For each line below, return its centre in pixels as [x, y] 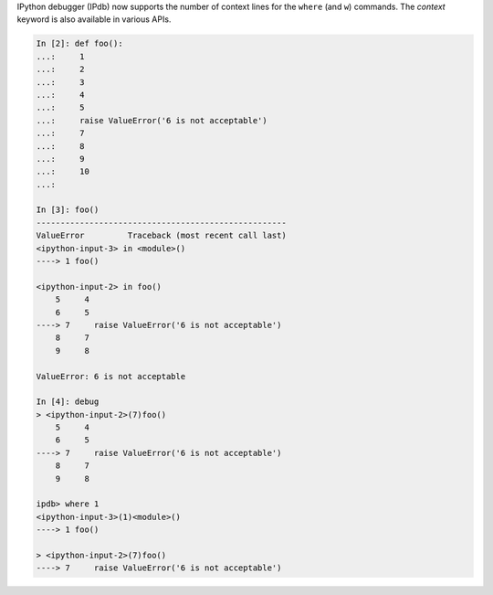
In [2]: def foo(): [79, 44]
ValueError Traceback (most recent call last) [161, 236]
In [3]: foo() [68, 210]
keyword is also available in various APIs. [94, 19]
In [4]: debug [68, 402]
